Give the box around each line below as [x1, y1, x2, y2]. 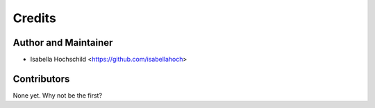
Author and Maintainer [12, 37, 113, 48]
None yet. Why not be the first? [12, 91, 103, 100]
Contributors [12, 73, 70, 84]
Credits [12, 10, 57, 26]
